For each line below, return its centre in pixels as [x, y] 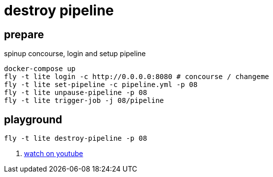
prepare [24, 34]
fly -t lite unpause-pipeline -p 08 [76, 93]
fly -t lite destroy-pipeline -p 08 [76, 138]
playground [33, 119]
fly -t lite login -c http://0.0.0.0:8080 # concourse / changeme [137, 77]
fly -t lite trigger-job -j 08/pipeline [84, 101]
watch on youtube [54, 154]
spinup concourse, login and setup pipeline [75, 54]
